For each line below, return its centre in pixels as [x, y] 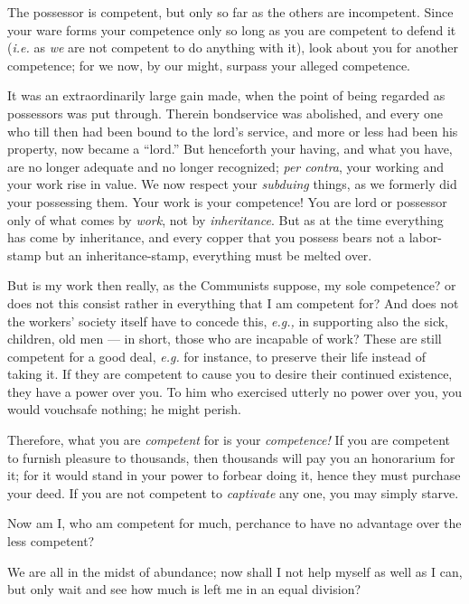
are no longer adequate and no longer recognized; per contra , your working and [225, 166]
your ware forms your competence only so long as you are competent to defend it [232, 29]
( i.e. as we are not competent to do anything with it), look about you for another [233, 47]
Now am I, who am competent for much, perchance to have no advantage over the [234, 523]
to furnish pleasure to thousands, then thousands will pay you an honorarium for [231, 457]
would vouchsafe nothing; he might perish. [124, 409]
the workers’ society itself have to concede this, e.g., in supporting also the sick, [228, 321]
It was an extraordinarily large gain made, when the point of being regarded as [226, 95]
